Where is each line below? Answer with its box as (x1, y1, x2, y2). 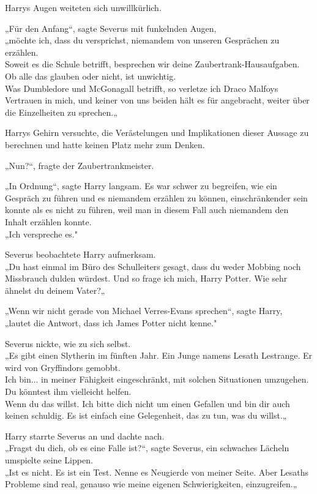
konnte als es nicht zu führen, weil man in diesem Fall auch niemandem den (5, 203, 289, 216)
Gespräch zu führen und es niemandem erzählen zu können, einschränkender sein (5, 191, 308, 204)
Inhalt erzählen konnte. (5, 215, 92, 228)
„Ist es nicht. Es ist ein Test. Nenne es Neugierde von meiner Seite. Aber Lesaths (5, 465, 309, 478)
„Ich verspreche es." (5, 227, 78, 240)
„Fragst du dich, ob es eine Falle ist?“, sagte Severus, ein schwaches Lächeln (5, 441, 289, 454)
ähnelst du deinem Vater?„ (5, 283, 105, 296)
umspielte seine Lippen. (5, 454, 93, 466)
